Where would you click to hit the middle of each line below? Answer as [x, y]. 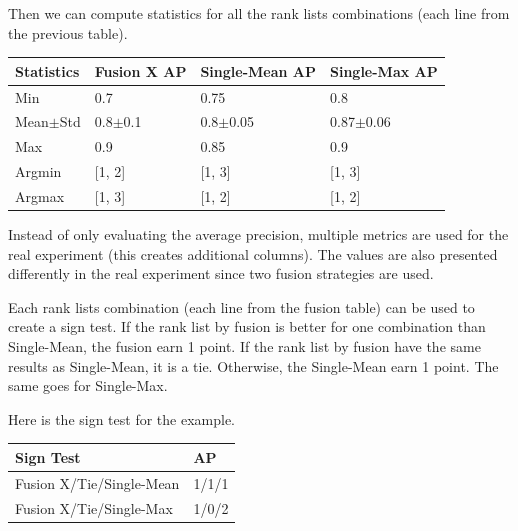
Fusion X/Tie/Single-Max [94, 507]
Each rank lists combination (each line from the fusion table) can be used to [241, 306]
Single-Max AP [383, 70]
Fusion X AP [140, 70]
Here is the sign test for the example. [121, 418]
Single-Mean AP [258, 70]
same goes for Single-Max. [88, 385]
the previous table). [68, 32]
